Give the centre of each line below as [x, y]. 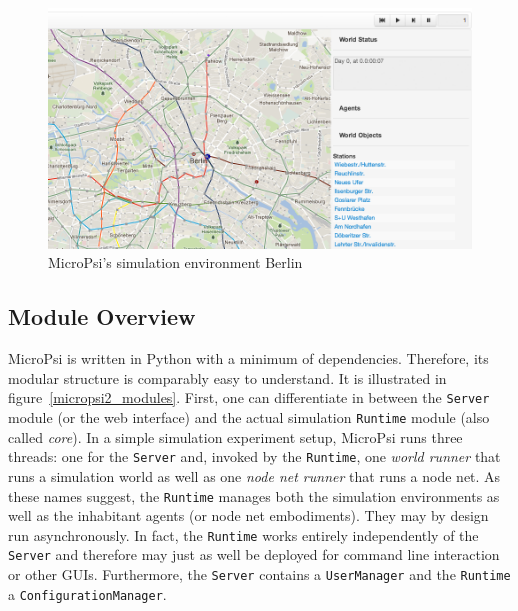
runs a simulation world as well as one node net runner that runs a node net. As [254, 475]
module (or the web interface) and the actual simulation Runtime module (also [249, 417]
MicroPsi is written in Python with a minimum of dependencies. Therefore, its [248, 358]
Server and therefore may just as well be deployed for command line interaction [254, 554]
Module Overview [102, 316]
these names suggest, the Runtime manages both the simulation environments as [254, 495]
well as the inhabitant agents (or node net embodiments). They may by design [248, 515]
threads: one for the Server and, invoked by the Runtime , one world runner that [254, 456]
